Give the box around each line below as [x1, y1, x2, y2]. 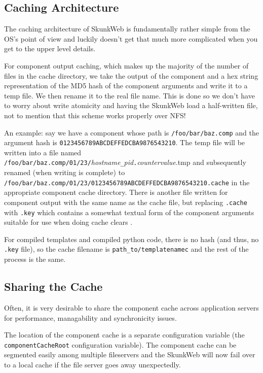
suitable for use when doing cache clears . [4, 217, 133, 227]
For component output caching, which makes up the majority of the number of [4, 60, 249, 71]
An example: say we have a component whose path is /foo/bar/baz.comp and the [4, 127, 259, 138]
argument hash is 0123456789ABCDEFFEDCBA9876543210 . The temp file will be [4, 137, 245, 148]
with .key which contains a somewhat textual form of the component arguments [4, 207, 254, 217]
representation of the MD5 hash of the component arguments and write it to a [4, 80, 248, 91]
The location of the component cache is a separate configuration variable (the [4, 329, 245, 340]
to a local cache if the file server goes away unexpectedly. [4, 359, 181, 369]
